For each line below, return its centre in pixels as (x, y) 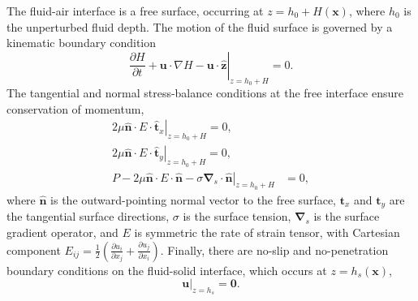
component (34, 249)
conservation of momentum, (75, 108)
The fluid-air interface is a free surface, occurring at (135, 11)
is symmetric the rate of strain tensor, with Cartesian (267, 232)
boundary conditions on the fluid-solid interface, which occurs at (167, 270)
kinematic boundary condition (82, 43)
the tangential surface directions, (88, 216)
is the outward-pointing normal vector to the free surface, (194, 199)
